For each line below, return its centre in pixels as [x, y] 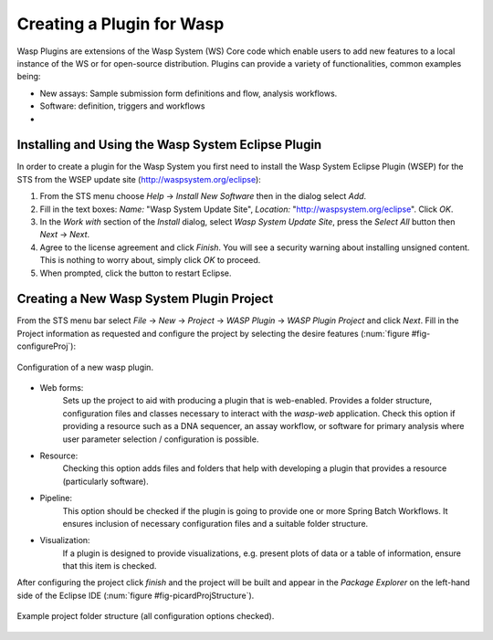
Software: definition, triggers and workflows [122, 106]
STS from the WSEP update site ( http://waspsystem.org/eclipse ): [139, 179]
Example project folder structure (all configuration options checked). [146, 616]
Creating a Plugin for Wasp [121, 24]
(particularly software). [106, 481]
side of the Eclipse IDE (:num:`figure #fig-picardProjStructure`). [136, 595]
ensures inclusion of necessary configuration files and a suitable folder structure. [215, 523]
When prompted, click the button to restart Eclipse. [136, 273]
